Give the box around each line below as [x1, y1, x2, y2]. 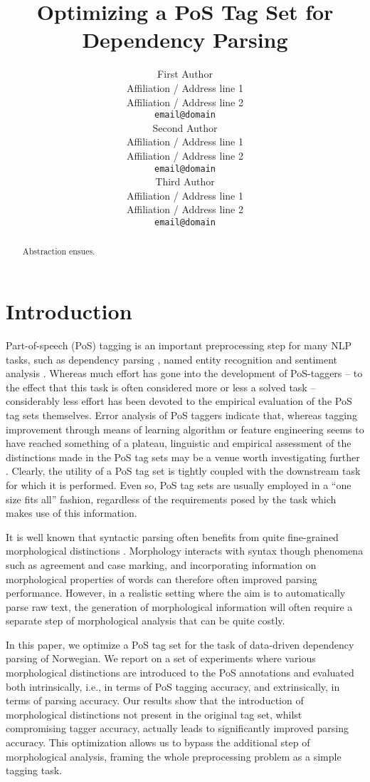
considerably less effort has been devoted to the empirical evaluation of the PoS [6, 393, 352, 408]
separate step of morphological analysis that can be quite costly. [6, 613, 285, 628]
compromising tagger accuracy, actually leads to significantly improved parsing [6, 721, 349, 736]
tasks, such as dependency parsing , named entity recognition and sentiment [6, 351, 338, 366]
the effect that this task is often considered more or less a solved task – [6, 379, 316, 394]
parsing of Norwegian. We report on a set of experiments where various [6, 651, 316, 666]
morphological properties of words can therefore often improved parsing [6, 571, 317, 586]
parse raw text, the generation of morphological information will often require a [6, 599, 353, 614]
